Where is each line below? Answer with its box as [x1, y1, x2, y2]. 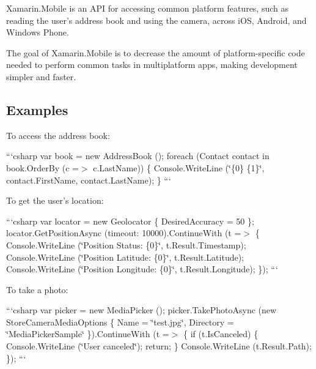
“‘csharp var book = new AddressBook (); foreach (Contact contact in [6, 149, 270, 162]
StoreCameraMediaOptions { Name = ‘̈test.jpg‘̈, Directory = [6, 315, 234, 328]
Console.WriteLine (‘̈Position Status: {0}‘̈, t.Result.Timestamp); [6, 238, 246, 251]
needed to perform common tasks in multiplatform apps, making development [6, 58, 298, 71]
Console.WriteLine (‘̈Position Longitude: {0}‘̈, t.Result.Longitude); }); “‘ [6, 263, 278, 275]
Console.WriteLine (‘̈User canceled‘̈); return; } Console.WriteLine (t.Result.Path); [6, 340, 312, 352]
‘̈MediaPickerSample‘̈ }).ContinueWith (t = [6, 327, 169, 340]
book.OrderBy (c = [6, 161, 79, 174]
